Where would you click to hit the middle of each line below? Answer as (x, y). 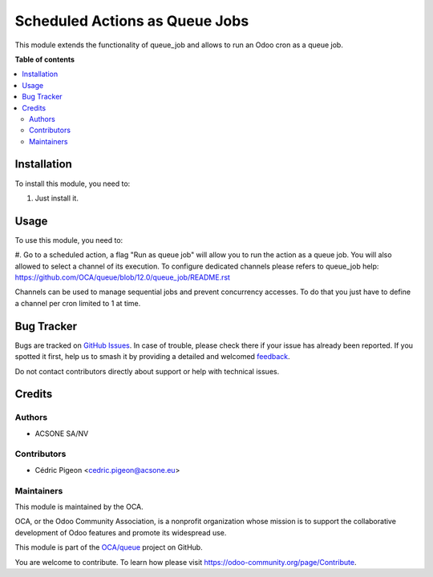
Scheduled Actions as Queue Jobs (132, 21)
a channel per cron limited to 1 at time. (78, 303)
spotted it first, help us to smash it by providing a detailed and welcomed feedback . (152, 357)
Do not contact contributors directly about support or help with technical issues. (147, 371)
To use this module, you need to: (69, 240)
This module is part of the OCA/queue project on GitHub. (109, 547)
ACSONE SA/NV (62, 434)
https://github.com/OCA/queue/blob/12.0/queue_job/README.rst (122, 277)
